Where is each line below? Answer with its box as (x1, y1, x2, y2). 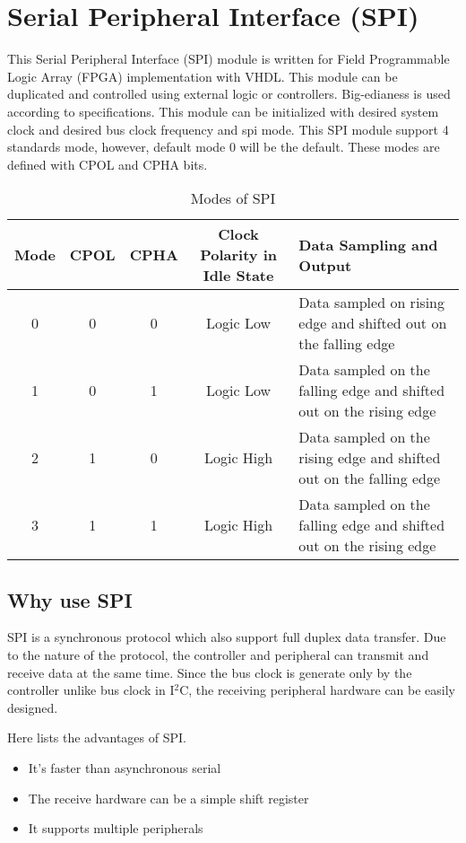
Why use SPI (7, 585, 133, 613)
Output (298, 254, 352, 276)
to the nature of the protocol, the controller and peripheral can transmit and (7, 645, 429, 664)
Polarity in (200, 244, 277, 266)
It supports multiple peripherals (28, 819, 203, 838)
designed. (7, 698, 58, 716)
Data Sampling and (298, 233, 438, 255)
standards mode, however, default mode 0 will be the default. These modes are (7, 137, 440, 156)
